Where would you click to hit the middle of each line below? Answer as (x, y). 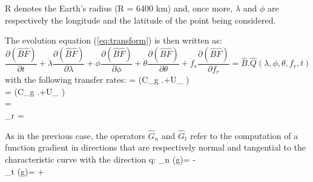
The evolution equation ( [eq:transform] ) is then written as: (114, 40)
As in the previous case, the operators (75, 135)
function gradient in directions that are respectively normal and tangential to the (155, 147)
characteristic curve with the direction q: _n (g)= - (100, 159)
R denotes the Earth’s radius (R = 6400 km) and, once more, (119, 8)
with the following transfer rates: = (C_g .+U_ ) (97, 80)
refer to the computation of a (244, 135)
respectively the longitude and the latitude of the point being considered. (140, 20)
